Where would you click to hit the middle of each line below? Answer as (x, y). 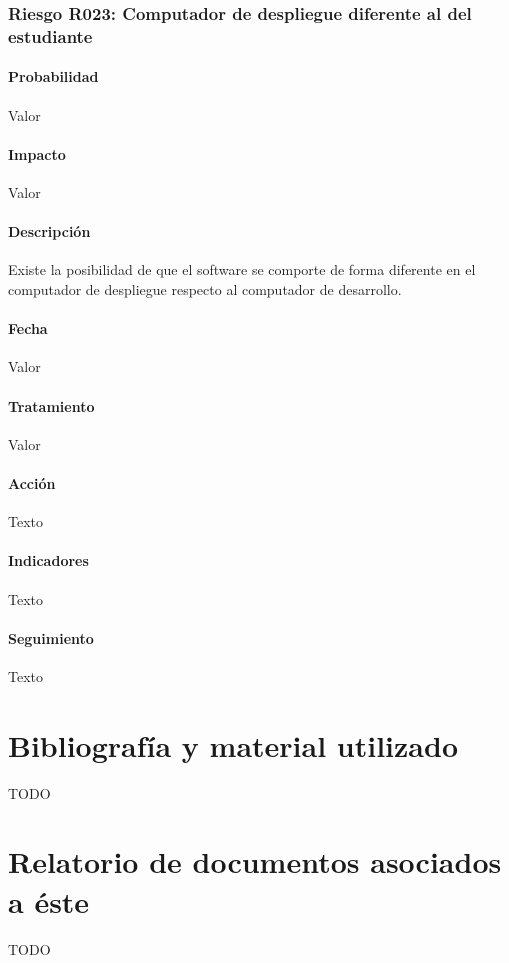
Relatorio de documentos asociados (255, 861)
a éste (49, 900)
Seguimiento (51, 637)
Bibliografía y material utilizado (233, 744)
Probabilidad (53, 76)
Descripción (49, 231)
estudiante (50, 35)
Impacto (37, 153)
